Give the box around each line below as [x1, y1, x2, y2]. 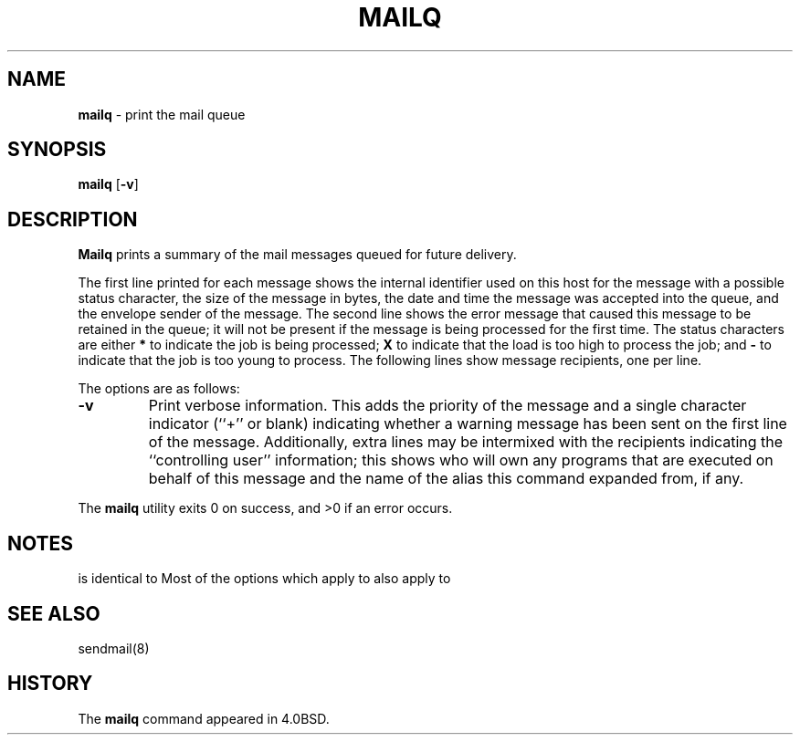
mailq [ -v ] [78, 176, 139, 193]
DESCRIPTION [7, 207, 138, 231]
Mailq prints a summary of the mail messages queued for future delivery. [78, 246, 517, 263]
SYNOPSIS [7, 138, 107, 162]
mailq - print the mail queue [78, 106, 246, 122]
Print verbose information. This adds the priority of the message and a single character [148, 396, 747, 415]
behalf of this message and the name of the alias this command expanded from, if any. [148, 469, 744, 488]
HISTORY [7, 672, 93, 695]
